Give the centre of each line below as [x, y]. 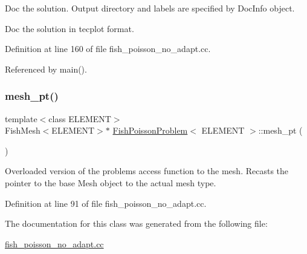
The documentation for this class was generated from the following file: [136, 223]
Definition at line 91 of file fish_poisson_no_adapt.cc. [106, 203]
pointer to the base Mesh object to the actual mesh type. [111, 182]
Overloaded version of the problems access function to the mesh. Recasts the [147, 171]
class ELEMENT [80, 118]
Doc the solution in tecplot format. [69, 28]
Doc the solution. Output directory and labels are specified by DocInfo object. [150, 8]
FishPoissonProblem [150, 130]
